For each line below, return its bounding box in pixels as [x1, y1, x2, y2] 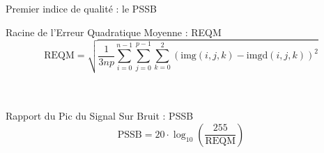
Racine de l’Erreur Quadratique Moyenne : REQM [6, 24, 222, 39]
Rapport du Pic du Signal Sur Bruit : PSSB [6, 108, 194, 123]
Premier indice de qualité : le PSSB [6, 1, 157, 15]
